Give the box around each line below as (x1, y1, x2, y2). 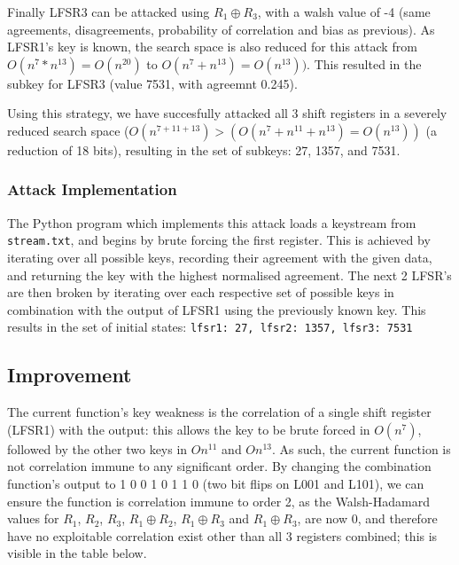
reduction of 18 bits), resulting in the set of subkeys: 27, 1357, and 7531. (7, 140, 401, 159)
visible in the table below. (7, 544, 147, 562)
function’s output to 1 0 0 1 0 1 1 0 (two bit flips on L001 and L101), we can (7, 475, 424, 493)
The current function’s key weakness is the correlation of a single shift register (7, 403, 432, 421)
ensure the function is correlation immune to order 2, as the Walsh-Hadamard (7, 491, 430, 510)
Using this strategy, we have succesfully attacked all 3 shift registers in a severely (7, 104, 447, 122)
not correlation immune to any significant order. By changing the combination (7, 457, 432, 475)
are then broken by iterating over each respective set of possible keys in (7, 283, 394, 302)
